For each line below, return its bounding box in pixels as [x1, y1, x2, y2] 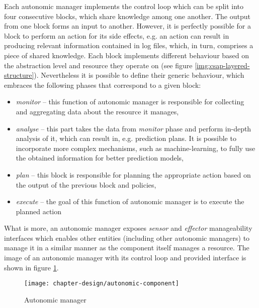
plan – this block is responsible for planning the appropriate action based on [16, 169, 251, 180]
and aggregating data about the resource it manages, [16, 106, 179, 116]
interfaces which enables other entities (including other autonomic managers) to [4, 232, 250, 243]
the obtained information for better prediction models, [16, 152, 184, 163]
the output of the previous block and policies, [16, 179, 156, 190]
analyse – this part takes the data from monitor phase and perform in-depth [16, 123, 251, 133]
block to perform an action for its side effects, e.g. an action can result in [4, 30, 229, 41]
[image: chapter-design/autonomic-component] [24, 280, 179, 287]
